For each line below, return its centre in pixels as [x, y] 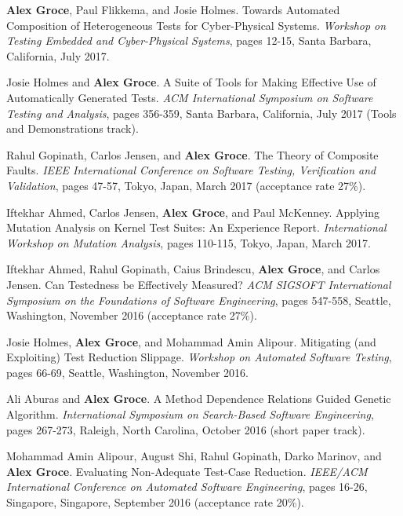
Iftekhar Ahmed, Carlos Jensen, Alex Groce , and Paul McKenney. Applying [193, 212]
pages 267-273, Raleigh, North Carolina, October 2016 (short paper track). [186, 429]
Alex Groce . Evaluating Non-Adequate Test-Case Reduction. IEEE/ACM [187, 471]
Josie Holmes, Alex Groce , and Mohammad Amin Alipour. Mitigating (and [191, 341]
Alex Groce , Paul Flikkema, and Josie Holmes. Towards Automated [173, 9]
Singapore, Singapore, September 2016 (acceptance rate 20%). [155, 502]
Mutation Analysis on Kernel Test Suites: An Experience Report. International [196, 227]
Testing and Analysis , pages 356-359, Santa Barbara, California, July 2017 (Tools [201, 113]
